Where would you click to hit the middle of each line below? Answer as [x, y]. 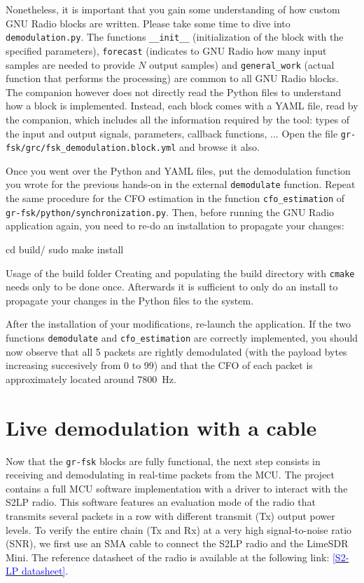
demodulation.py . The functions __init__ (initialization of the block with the [175, 37]
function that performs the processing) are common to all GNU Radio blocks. [172, 78]
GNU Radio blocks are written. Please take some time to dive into [148, 23]
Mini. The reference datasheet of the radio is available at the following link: [168, 557]
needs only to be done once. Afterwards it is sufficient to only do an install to [172, 287]
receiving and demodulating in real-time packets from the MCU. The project [170, 475]
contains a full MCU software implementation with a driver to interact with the [177, 488]
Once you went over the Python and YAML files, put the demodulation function [178, 170]
